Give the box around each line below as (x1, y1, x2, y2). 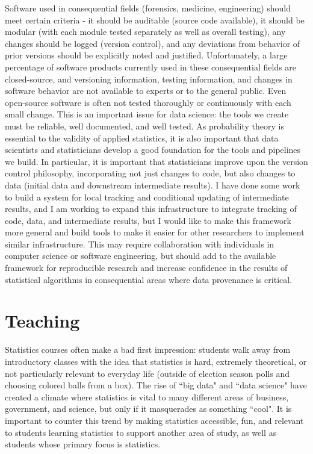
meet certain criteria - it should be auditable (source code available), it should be (5, 13, 305, 26)
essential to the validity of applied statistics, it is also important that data (5, 131, 279, 144)
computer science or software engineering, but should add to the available (5, 249, 276, 262)
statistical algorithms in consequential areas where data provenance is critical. (5, 273, 293, 285)
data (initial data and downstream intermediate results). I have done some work (5, 178, 300, 191)
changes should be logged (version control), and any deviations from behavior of (5, 37, 300, 49)
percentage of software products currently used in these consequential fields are (5, 60, 297, 73)
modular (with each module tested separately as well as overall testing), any (5, 25, 286, 38)
